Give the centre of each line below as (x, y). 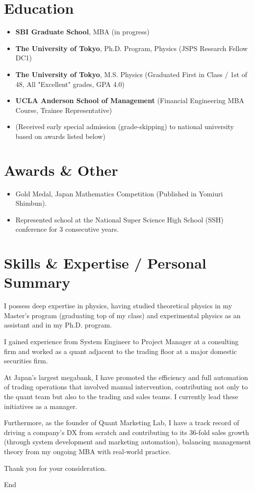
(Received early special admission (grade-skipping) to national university (125, 126)
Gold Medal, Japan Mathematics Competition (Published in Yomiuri (119, 193)
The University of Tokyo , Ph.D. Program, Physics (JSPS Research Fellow (131, 48)
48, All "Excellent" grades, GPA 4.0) (70, 84)
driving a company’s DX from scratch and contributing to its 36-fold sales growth (127, 432)
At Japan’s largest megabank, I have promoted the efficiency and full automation (126, 377)
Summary (37, 282)
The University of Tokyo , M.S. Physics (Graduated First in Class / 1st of (131, 74)
